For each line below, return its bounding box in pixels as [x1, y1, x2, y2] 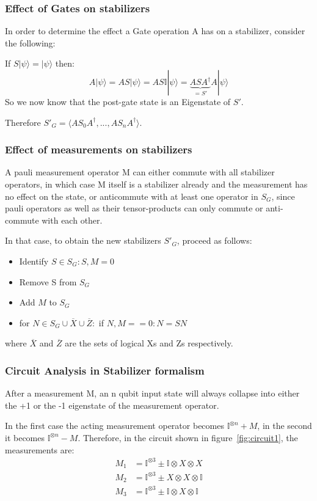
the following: [5, 36, 56, 49]
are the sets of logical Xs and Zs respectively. [65, 337, 233, 349]
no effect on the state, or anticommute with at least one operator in [5, 189, 258, 202]
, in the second [257, 419, 312, 432]
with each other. [42, 213, 103, 226]
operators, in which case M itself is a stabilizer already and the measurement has [5, 178, 308, 190]
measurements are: [5, 443, 75, 456]
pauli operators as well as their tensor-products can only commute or [5, 202, 263, 214]
